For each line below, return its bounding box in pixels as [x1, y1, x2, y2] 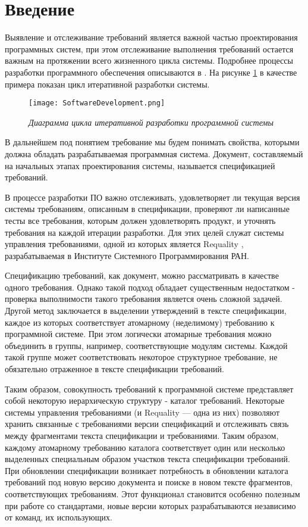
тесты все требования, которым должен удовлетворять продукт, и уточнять [5, 214, 276, 226]
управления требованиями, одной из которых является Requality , [5, 238, 244, 250]
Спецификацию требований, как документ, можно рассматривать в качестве [5, 269, 279, 282]
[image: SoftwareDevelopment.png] [29, 99, 165, 108]
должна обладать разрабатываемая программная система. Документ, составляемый [5, 147, 303, 160]
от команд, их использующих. [5, 511, 112, 523]
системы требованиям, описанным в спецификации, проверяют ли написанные [5, 202, 290, 215]
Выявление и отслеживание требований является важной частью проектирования [5, 31, 298, 43]
